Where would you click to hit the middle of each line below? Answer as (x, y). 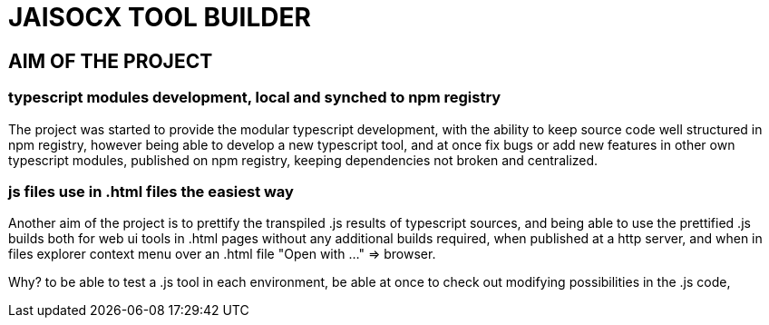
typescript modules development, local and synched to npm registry (255, 98)
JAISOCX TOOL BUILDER (160, 17)
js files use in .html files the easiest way (151, 191)
